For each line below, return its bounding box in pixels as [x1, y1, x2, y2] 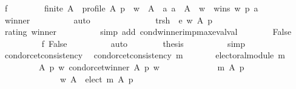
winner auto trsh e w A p [4, 13, 212, 26]
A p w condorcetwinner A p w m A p [38, 60, 244, 73]
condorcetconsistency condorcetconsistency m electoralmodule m [4, 49, 285, 61]
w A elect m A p [59, 72, 133, 85]
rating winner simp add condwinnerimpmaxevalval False [4, 25, 292, 38]
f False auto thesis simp [41, 37, 245, 49]
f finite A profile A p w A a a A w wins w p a [4, 2, 258, 14]
